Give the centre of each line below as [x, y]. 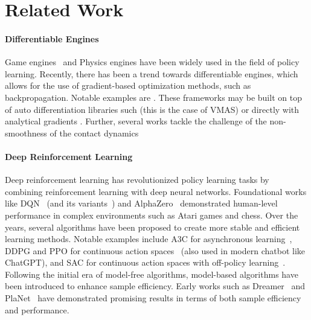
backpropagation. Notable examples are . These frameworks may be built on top [153, 97]
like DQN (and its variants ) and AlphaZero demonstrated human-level [141, 203]
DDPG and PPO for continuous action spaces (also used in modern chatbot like [155, 250]
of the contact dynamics [94, 133]
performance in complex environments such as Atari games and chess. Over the [152, 215]
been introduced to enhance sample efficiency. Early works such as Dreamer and [155, 286]
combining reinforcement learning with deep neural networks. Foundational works [156, 191]
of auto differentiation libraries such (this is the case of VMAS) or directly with [152, 109]
